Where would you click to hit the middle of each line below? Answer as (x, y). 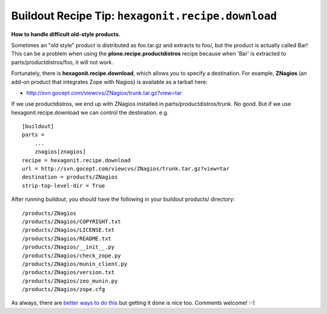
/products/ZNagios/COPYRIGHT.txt (71, 221)
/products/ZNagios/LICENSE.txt (68, 230)
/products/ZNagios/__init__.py (68, 247)
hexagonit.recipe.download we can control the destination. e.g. (90, 113)
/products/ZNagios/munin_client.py (75, 264)
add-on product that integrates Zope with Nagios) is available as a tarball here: (109, 82)
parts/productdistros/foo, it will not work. (62, 62)
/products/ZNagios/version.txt (68, 273)
